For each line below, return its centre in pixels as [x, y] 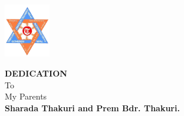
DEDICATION [36, 73]
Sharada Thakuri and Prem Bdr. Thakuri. [92, 107]
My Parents [26, 96]
